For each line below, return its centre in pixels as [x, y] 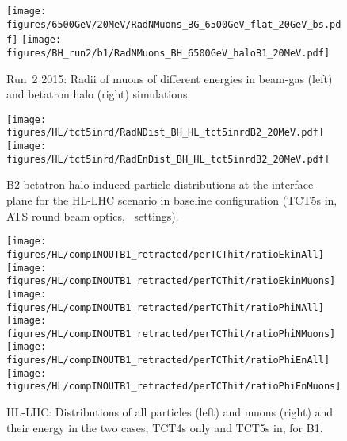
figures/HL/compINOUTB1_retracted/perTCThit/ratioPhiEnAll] [168, 360]
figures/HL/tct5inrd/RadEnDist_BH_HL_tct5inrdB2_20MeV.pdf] [168, 159]
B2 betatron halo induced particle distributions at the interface [160, 184]
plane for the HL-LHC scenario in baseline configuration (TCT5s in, [172, 200]
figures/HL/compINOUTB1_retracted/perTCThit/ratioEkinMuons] [171, 281]
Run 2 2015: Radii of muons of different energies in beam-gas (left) [170, 78]
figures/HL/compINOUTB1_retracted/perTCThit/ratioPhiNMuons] [171, 334]
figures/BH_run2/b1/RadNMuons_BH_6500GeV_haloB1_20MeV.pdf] [168, 53]
